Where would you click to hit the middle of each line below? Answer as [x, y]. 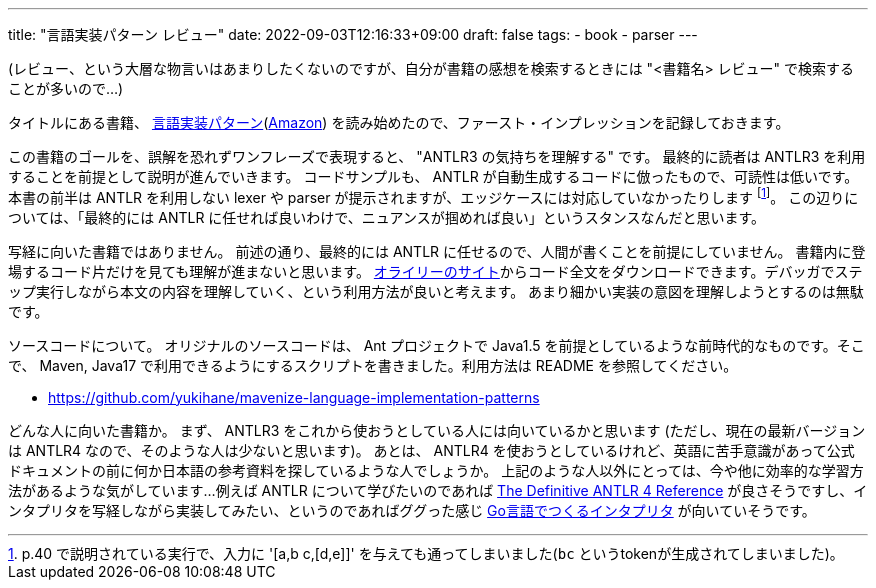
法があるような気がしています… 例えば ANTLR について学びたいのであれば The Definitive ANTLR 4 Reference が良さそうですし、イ [438, 490]
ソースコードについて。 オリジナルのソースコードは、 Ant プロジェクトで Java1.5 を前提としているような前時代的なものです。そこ [436, 345]
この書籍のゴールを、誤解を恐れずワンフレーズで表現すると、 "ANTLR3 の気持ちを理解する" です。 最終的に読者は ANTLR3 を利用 [437, 156]
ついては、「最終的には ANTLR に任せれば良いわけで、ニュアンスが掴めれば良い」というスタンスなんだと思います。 [386, 217]
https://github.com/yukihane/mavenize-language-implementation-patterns [294, 397]
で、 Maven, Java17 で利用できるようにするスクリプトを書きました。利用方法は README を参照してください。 [373, 365]
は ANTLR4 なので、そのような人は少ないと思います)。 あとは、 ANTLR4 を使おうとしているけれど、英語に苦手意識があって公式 [431, 450]
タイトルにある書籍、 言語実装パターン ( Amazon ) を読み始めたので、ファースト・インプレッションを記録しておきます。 [399, 122]
